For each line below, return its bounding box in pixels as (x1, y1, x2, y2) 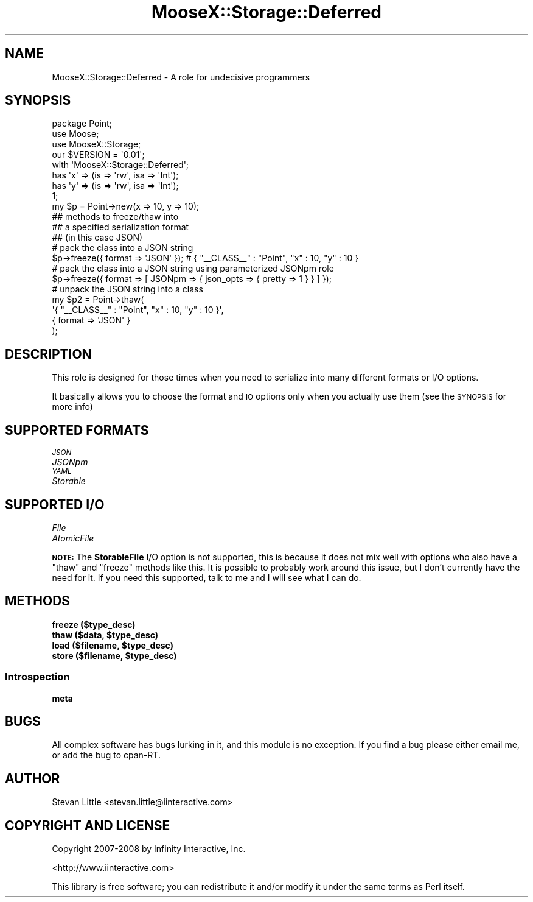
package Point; (52, 118, 112, 129)
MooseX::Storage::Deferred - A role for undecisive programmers (52, 71, 310, 82)
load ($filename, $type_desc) (52, 640, 173, 650)
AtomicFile (52, 532, 94, 543)
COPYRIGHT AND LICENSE (5, 817, 170, 833)
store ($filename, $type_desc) (52, 650, 177, 661)
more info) (52, 401, 93, 412)
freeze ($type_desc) (52, 619, 136, 630)
